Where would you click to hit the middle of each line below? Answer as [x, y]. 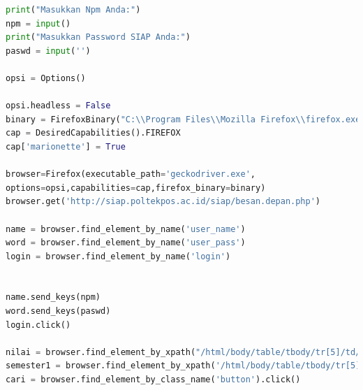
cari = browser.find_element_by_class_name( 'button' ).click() [153, 380]
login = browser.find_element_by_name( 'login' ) [118, 256]
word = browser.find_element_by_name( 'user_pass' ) [126, 243]
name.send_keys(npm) [53, 297]
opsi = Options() [46, 78]
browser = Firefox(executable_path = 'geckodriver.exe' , [131, 174]
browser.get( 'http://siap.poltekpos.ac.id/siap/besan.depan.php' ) [163, 202]
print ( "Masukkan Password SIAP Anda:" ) [98, 37]
